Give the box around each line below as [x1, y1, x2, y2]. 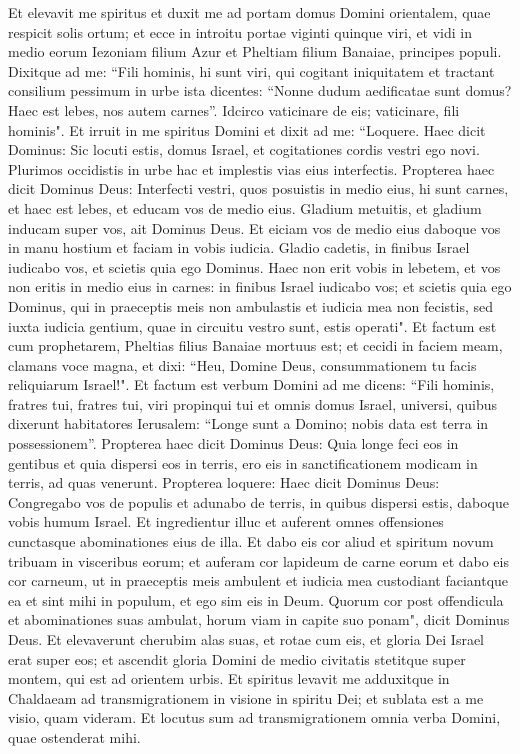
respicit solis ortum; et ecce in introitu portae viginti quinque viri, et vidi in [8, 21, 473, 42]
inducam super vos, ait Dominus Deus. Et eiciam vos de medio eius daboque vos [8, 217, 501, 238]
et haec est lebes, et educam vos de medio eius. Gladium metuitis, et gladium [8, 197, 482, 218]
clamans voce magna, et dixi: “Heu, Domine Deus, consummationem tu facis [8, 354, 477, 375]
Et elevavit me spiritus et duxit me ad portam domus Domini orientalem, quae [8, 2, 491, 22]
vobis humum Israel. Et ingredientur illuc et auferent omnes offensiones [8, 511, 444, 532]
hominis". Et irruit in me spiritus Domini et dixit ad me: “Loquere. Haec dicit [8, 119, 486, 140]
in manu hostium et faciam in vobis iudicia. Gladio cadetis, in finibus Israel [8, 237, 470, 258]
